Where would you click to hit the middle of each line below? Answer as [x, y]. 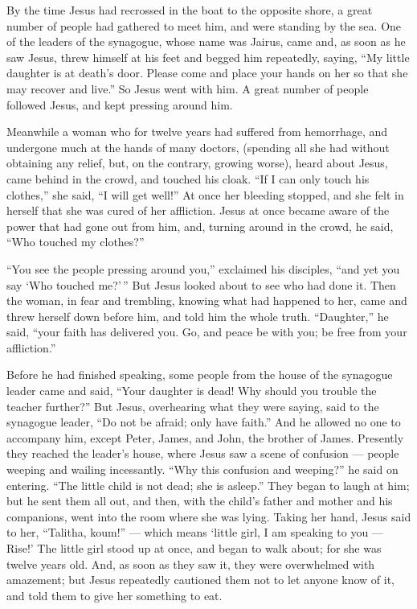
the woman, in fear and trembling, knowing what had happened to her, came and [207, 300]
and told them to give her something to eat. [114, 595]
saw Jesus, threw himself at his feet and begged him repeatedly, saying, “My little [208, 57]
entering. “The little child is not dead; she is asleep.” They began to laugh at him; [208, 485]
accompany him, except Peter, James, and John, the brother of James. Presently [205, 437]
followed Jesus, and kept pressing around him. [120, 104]
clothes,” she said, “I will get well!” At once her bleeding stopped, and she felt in [205, 194]
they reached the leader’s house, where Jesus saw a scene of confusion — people [203, 453]
